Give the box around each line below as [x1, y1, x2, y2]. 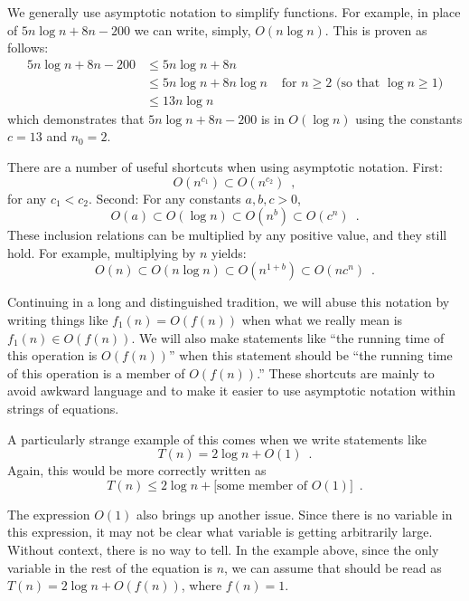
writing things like [7, 310, 108, 329]
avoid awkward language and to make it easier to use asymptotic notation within [7, 381, 456, 400]
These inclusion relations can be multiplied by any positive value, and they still [7, 225, 447, 244]
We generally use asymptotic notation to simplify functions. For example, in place [7, 3, 461, 21]
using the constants [355, 109, 463, 128]
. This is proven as [324, 20, 427, 39]
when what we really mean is [241, 310, 403, 329]
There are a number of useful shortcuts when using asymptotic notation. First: [7, 157, 443, 176]
